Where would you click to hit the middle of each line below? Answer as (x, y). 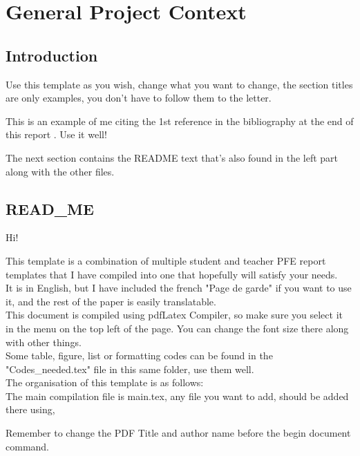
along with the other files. (60, 171)
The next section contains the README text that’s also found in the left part (172, 157)
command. (27, 446)
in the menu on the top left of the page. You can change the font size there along (177, 328)
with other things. (44, 342)
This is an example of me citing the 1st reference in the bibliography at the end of (180, 121)
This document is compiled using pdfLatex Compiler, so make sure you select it (174, 315)
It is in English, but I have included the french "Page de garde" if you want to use (179, 288)
